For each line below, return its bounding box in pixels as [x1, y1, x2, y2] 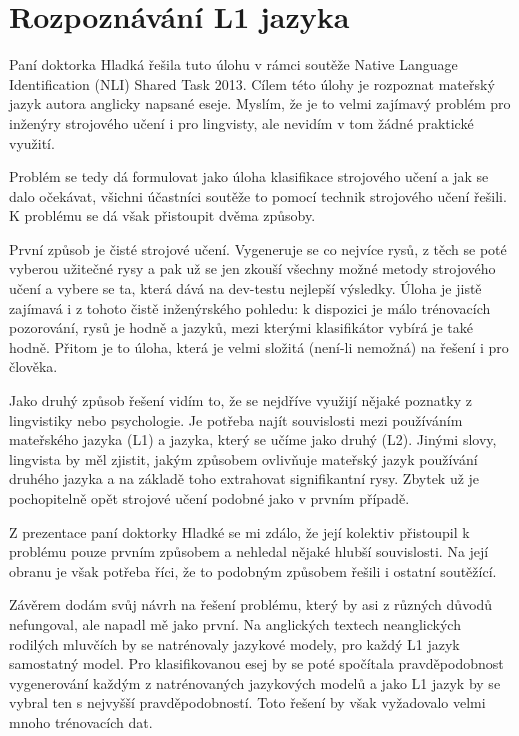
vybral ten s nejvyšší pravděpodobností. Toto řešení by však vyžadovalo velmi [9, 692, 486, 713]
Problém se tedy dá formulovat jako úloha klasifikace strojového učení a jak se [9, 166, 489, 187]
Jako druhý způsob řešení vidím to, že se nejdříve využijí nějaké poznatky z [9, 390, 472, 411]
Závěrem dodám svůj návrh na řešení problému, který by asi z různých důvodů [9, 594, 493, 615]
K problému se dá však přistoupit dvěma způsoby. [9, 205, 316, 226]
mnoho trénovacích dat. [9, 711, 153, 732]
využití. [9, 132, 55, 153]
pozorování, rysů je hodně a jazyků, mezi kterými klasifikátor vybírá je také [9, 317, 473, 338]
